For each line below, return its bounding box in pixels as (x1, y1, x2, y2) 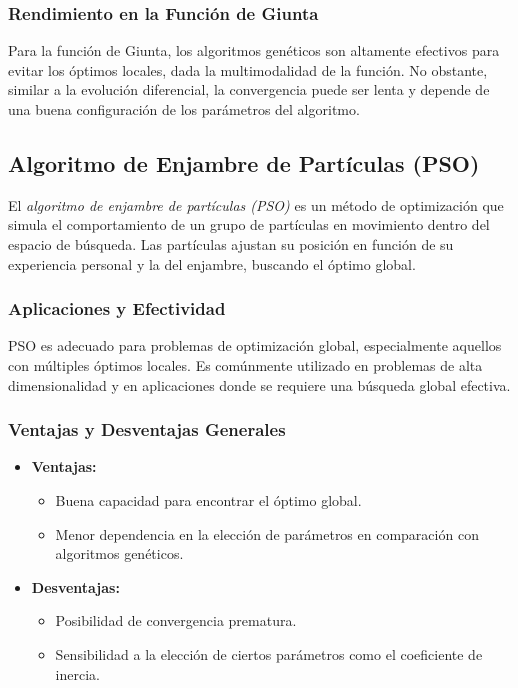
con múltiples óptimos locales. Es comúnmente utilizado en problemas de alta (8, 354, 483, 375)
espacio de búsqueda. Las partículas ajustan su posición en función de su (8, 233, 454, 254)
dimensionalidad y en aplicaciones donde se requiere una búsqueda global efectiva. (8, 374, 511, 395)
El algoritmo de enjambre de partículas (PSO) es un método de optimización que (8, 194, 504, 215)
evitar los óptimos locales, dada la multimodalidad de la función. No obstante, (8, 59, 488, 80)
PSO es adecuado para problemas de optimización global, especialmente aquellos (8, 335, 502, 356)
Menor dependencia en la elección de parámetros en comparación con (55, 523, 479, 544)
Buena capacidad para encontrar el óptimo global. (55, 489, 362, 510)
